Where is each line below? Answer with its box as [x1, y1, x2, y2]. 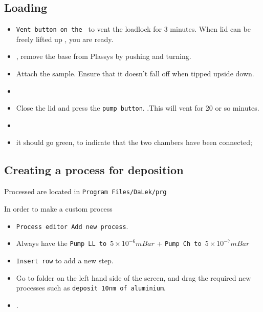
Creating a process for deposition [4, 162, 184, 178]
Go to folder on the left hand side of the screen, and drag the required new [16, 272, 251, 283]
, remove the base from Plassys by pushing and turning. [16, 51, 191, 61]
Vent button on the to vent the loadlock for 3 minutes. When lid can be [16, 24, 251, 34]
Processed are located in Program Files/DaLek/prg [4, 186, 167, 197]
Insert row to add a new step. [16, 255, 114, 265]
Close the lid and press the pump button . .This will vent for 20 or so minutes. [16, 102, 259, 113]
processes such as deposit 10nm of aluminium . [16, 282, 166, 293]
